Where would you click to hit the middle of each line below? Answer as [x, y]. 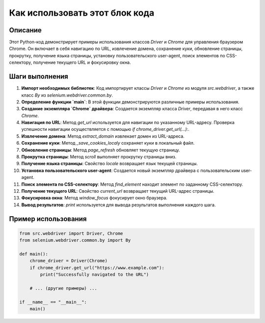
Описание [25, 30]
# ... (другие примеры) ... [64, 288]
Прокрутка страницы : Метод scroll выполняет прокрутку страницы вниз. [99, 157]
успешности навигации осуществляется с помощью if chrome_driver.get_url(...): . [106, 129]
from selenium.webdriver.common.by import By [75, 240]
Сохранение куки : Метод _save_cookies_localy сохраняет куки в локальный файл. [108, 143]
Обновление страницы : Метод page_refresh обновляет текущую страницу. [101, 150]
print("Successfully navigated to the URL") [94, 275]
